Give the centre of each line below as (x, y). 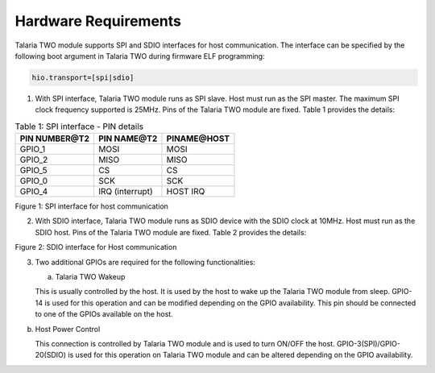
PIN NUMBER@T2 (55, 139)
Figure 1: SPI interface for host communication (92, 206)
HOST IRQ (186, 192)
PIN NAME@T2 (128, 139)
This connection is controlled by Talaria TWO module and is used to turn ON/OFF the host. (185, 343)
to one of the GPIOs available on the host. (104, 314)
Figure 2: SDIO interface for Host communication (96, 247)
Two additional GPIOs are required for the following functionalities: (145, 262)
